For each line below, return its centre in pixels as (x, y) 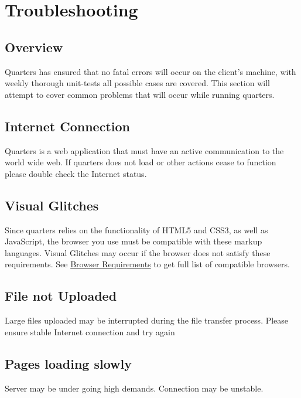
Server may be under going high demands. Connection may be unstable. (134, 388)
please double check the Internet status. (76, 173)
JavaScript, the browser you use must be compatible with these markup (134, 241)
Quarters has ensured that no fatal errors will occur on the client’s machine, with (150, 71)
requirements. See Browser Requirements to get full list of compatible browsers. (147, 264)
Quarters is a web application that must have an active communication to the (144, 150)
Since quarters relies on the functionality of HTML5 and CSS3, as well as (136, 229)
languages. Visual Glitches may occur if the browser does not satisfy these (138, 252)
